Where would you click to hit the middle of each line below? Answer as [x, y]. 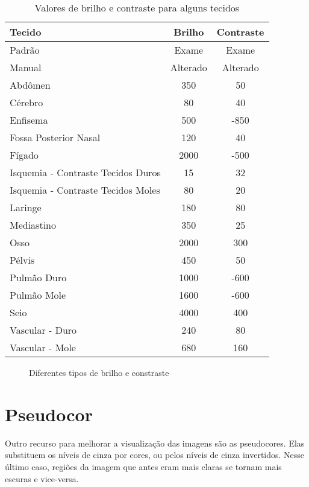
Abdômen [30, 85]
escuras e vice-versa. [42, 478]
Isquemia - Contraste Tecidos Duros [85, 172]
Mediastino [33, 225]
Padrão [25, 50]
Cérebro [27, 102]
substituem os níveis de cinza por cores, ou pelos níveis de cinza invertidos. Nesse [155, 455]
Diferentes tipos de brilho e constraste [99, 372]
